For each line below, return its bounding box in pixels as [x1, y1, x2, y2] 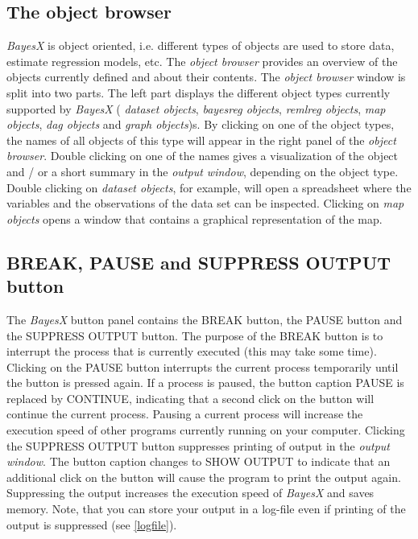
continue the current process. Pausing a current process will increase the [6, 405, 363, 422]
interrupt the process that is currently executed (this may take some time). [6, 343, 377, 360]
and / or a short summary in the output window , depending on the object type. [6, 163, 399, 179]
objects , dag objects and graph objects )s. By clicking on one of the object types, [6, 116, 395, 133]
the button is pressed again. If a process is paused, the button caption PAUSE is [6, 374, 404, 391]
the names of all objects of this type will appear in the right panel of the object [6, 131, 396, 148]
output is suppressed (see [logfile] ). [6, 516, 177, 533]
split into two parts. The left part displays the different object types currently [6, 84, 391, 101]
